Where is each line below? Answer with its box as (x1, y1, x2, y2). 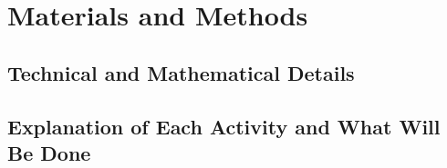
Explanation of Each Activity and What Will (7, 112, 441, 140)
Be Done (7, 138, 91, 166)
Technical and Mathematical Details (7, 58, 355, 86)
